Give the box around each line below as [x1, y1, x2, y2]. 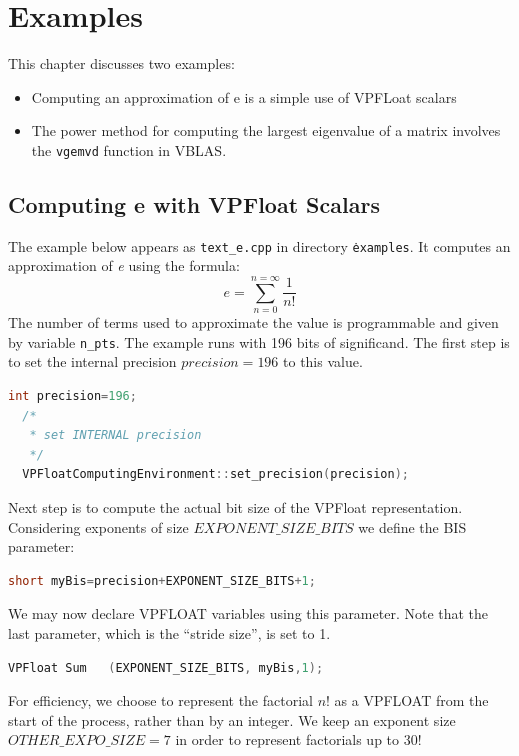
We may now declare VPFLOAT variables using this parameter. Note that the [8, 603, 489, 624]
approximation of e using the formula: [8, 255, 240, 276]
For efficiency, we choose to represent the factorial [8, 690, 313, 711]
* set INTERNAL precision [29, 428, 202, 443]
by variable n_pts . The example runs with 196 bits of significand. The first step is [8, 331, 510, 352]
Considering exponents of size [8, 516, 189, 537]
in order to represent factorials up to [175, 729, 400, 750]
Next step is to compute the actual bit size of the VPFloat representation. [8, 496, 463, 517]
